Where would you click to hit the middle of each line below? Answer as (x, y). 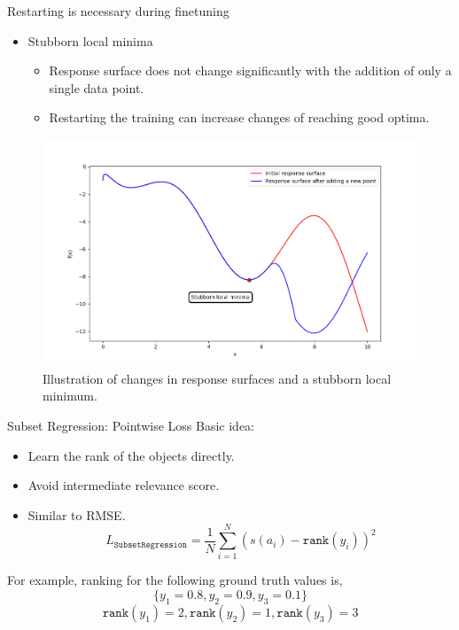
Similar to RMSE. (77, 514)
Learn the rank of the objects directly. (131, 455)
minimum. (70, 396)
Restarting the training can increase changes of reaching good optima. (239, 117)
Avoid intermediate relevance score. (124, 485)
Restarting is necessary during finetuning (118, 11)
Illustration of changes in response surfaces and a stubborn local (217, 378)
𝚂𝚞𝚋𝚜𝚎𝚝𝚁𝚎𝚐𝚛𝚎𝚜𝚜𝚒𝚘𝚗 (150, 544)
